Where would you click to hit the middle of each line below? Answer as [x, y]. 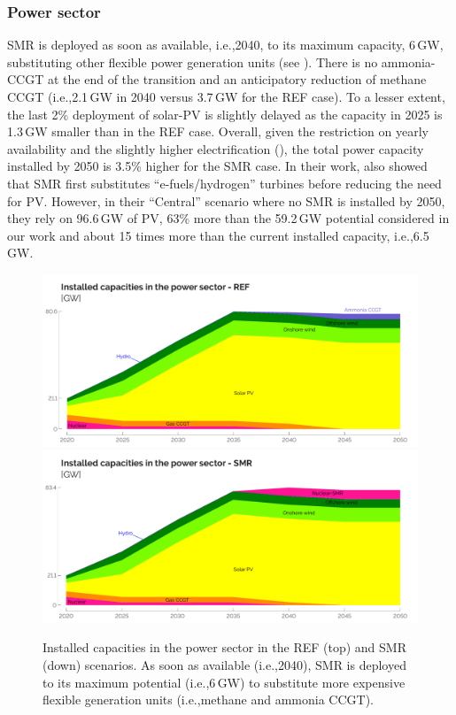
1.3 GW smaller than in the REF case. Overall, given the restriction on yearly [218, 131]
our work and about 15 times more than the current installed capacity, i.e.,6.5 [218, 235]
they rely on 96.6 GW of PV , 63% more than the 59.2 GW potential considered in [228, 218]
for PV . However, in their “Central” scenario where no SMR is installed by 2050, [226, 200]
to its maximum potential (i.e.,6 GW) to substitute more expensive [224, 682]
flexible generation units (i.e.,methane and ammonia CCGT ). [208, 700]
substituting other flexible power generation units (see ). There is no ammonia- [221, 62]
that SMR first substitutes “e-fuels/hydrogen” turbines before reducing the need [224, 183]
